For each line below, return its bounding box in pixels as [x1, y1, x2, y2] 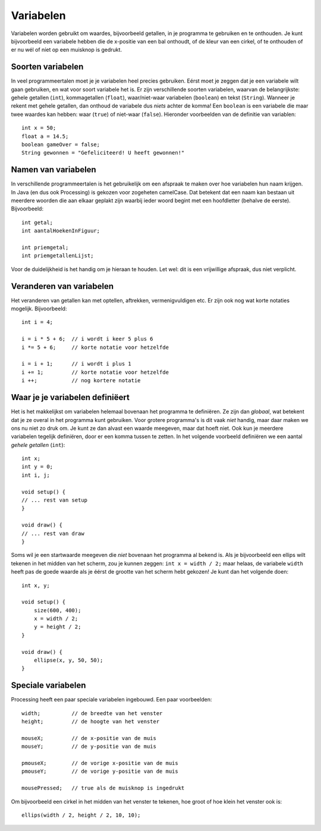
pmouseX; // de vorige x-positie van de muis [21, 760, 178, 767]
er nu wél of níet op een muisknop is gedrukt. [11, 46, 122, 53]
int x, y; [21, 582, 50, 588]
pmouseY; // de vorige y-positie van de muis [21, 768, 178, 775]
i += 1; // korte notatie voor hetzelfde [21, 369, 169, 376]
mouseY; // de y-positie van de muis [21, 743, 157, 750]
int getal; [21, 219, 53, 226]
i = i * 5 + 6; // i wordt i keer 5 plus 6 [21, 336, 154, 342]
